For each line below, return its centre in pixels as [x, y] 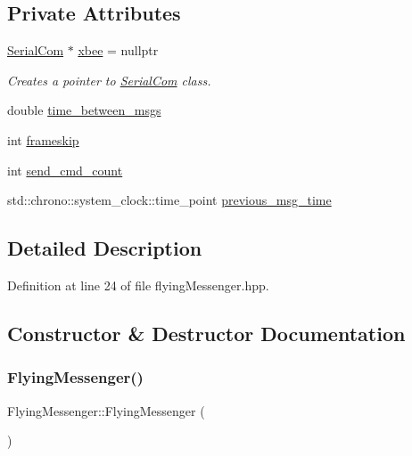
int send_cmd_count [65, 170]
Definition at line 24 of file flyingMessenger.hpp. [138, 285]
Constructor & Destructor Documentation [206, 333]
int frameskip [43, 139]
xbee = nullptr [118, 50]
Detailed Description [105, 248]
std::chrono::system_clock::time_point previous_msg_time [169, 200]
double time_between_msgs [84, 110]
